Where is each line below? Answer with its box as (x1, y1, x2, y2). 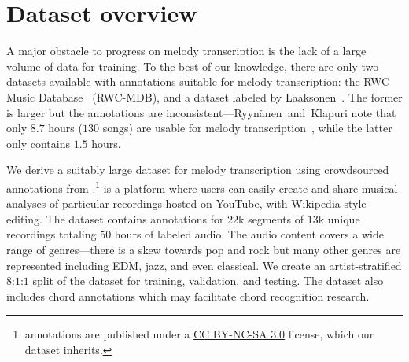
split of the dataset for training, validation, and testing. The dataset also (32, 272, 384, 289)
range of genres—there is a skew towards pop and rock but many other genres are (6, 241, 401, 257)
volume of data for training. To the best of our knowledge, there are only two (6, 57, 379, 74)
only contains (6, 135, 70, 151)
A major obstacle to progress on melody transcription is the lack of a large (6, 42, 367, 59)
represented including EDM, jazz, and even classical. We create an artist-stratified (6, 257, 402, 273)
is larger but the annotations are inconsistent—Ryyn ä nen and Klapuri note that (6, 104, 396, 120)
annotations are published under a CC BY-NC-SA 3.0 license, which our (24, 326, 374, 342)
